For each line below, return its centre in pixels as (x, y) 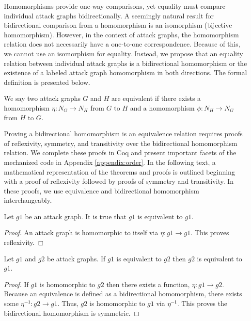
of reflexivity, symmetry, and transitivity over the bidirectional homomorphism (121, 143)
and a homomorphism (162, 107)
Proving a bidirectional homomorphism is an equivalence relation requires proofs (123, 134)
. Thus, (68, 303)
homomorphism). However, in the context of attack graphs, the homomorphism (121, 34)
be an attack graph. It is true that (76, 216)
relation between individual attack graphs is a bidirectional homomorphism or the (125, 63)
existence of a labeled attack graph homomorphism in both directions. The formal (125, 72)
